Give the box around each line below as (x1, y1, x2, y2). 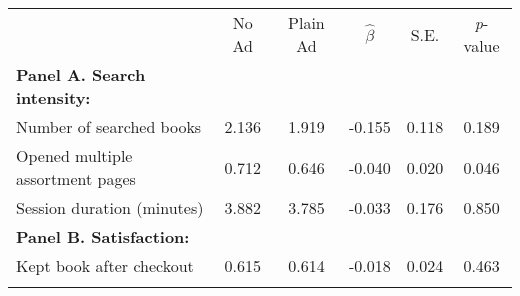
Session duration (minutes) (16, 196, 204, 219)
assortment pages (16, 167, 136, 190)
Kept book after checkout (16, 254, 194, 277)
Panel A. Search (16, 63, 146, 86)
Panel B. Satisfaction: (16, 225, 190, 248)
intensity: (16, 86, 91, 109)
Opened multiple (16, 144, 133, 167)
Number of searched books (16, 115, 202, 138)
